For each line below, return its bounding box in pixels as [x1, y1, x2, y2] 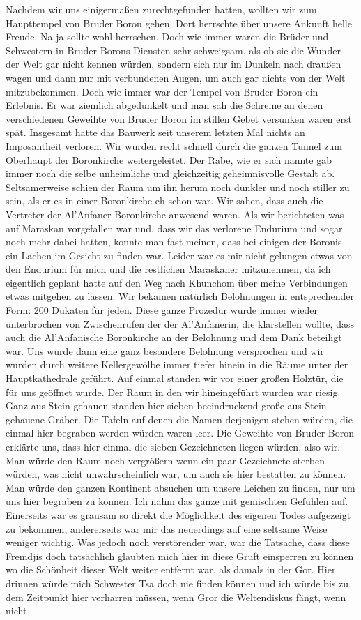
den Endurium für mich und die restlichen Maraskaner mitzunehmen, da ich [6, 262, 331, 276]
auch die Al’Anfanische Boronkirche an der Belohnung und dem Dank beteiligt [6, 330, 342, 345]
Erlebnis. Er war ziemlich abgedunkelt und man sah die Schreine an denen [6, 98, 323, 112]
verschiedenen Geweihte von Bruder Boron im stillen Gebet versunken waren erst [6, 111, 352, 126]
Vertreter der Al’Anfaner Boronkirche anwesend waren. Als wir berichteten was [6, 206, 344, 221]
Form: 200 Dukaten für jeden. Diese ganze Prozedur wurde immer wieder [6, 303, 318, 317]
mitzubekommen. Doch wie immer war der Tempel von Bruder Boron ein [6, 84, 318, 98]
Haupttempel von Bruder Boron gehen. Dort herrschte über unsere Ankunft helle [6, 15, 352, 30]
